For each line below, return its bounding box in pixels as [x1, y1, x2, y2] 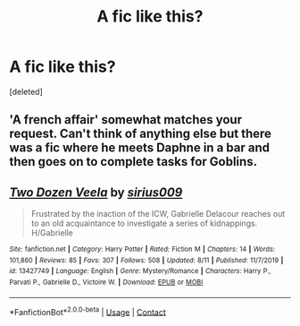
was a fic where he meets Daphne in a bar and [9, 141, 271, 156]
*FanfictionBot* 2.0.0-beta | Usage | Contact [9, 305, 167, 317]
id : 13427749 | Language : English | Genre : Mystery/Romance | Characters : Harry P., [9, 267, 271, 276]
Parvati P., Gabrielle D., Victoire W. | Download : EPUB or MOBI [9, 278, 204, 287]
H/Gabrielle [30, 227, 74, 238]
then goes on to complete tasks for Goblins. [9, 154, 257, 169]
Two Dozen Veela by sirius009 [9, 184, 183, 200]
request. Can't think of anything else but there [9, 126, 272, 142]
